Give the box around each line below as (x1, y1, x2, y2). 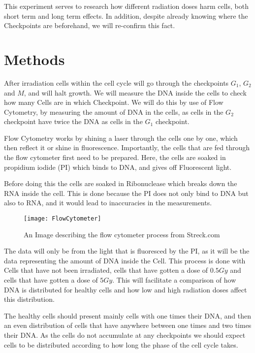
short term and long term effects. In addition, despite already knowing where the (4, 10, 248, 21)
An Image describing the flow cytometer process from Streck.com (24, 229, 220, 239)
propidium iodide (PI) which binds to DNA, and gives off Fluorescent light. (4, 161, 232, 172)
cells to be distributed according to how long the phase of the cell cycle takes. (4, 339, 238, 350)
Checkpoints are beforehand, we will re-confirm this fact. (4, 20, 175, 31)
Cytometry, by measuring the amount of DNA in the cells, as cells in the (4, 106, 223, 117)
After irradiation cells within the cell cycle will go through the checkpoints (4, 77, 229, 88)
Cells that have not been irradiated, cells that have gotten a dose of (4, 265, 208, 275)
